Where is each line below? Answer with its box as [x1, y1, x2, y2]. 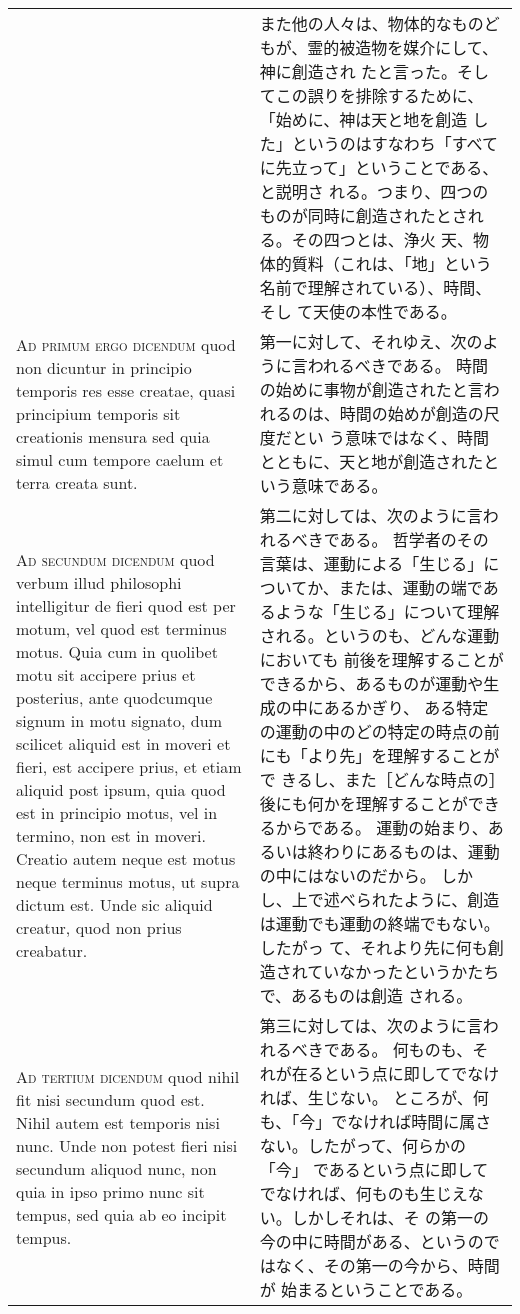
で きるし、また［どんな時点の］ [259, 768, 497, 791]
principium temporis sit [16, 401, 181, 425]
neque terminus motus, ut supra [16, 870, 240, 893]
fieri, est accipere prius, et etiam [16, 755, 242, 778]
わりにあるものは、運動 [323, 840, 500, 863]
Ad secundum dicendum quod [16, 548, 215, 571]
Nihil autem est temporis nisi [16, 1111, 220, 1134]
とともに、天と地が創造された [259, 450, 484, 473]
